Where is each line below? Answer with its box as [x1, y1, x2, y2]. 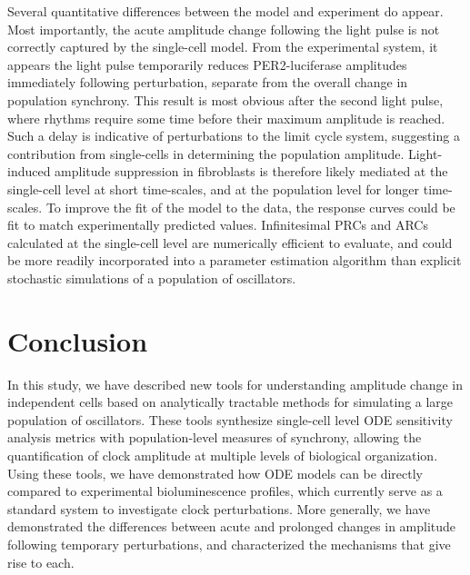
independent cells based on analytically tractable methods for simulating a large [7, 392, 454, 411]
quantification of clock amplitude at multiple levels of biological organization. [7, 446, 438, 464]
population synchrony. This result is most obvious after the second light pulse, [7, 90, 444, 109]
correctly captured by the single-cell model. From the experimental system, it [7, 37, 438, 56]
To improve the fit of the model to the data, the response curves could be [45, 197, 455, 216]
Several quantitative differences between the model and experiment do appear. [7, 2, 444, 20]
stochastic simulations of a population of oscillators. [7, 268, 296, 287]
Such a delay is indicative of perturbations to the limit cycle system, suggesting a [7, 126, 460, 145]
